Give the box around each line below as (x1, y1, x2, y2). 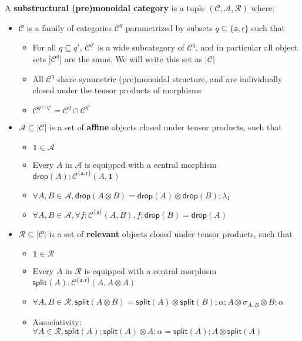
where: (251, 2, 275, 13)
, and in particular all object (195, 41, 298, 53)
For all (32, 41, 56, 53)
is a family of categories (26, 21, 112, 33)
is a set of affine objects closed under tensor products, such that (49, 120, 282, 133)
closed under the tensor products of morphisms (32, 84, 202, 96)
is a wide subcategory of (98, 41, 184, 53)
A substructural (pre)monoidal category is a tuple (5, 2, 205, 13)
